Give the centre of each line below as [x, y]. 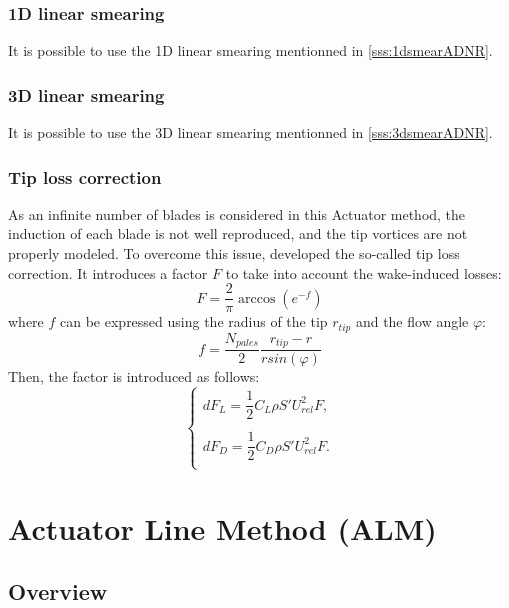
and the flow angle [412, 321]
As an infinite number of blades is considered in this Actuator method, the [237, 213]
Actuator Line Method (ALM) [222, 527]
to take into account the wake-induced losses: [363, 272]
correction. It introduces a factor [108, 272]
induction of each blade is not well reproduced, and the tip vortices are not [238, 233]
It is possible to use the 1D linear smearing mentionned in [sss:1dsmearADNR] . [250, 50]
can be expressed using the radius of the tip [194, 321]
